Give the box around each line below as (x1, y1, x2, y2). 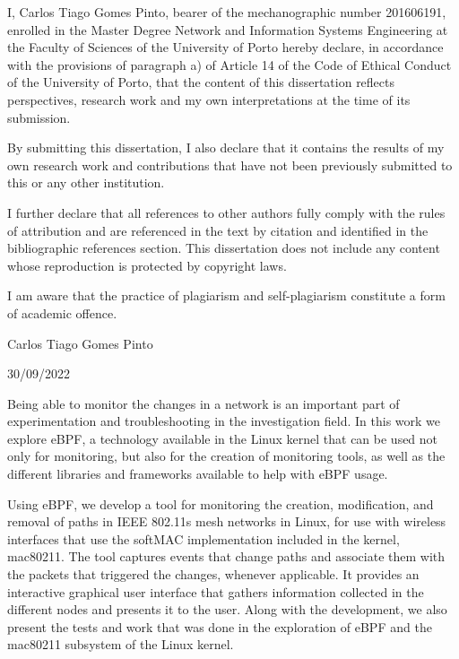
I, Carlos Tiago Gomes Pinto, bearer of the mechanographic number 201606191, (7, 3, 446, 21)
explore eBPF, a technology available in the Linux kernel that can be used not (7, 429, 438, 447)
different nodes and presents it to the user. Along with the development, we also (7, 600, 447, 619)
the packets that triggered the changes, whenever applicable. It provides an (7, 565, 420, 584)
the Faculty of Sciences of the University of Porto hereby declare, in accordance (7, 38, 444, 56)
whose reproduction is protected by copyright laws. (7, 256, 287, 274)
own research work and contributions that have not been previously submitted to (7, 155, 453, 174)
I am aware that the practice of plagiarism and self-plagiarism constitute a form (7, 286, 446, 305)
